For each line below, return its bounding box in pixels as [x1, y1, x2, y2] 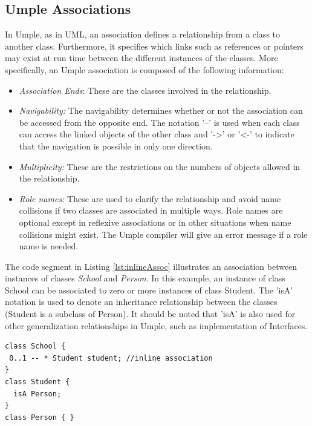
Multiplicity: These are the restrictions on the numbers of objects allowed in [19, 160, 301, 172]
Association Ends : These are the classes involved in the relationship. [19, 84, 271, 96]
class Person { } [5, 413, 74, 422]
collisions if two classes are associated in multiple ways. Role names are [19, 204, 283, 217]
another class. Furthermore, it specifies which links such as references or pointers [5, 39, 304, 52]
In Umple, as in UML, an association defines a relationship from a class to [5, 28, 281, 41]
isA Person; [13, 389, 62, 398]
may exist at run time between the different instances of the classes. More [5, 51, 278, 64]
